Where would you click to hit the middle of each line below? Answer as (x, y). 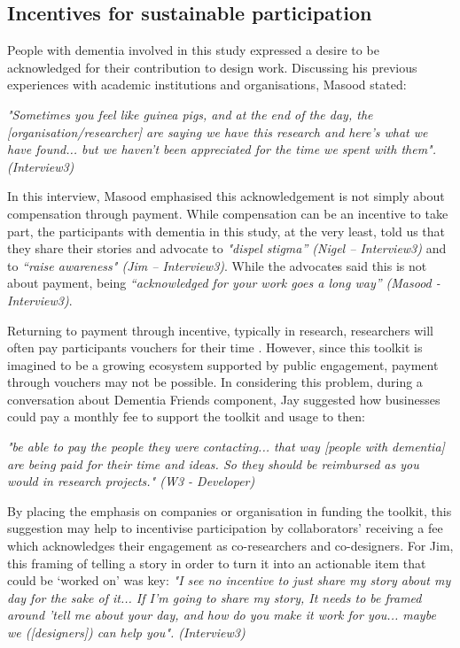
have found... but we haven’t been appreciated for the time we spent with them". (222, 149)
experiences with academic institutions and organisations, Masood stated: (207, 85)
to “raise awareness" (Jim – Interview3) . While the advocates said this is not (217, 265)
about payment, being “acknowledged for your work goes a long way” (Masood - (224, 283)
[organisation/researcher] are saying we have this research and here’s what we (218, 131)
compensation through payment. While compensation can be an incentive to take (228, 213)
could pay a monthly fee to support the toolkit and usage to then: (186, 417)
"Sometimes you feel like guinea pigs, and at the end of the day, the (190, 114)
